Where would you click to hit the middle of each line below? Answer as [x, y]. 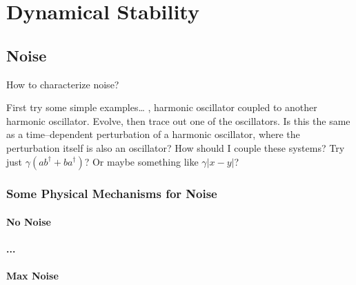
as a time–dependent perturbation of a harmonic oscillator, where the [153, 134]
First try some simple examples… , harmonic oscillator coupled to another [162, 107]
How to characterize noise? [63, 84]
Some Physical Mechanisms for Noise [112, 194]
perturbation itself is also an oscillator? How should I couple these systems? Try [176, 147]
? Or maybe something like [141, 161]
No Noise [29, 221]
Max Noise [32, 276]
